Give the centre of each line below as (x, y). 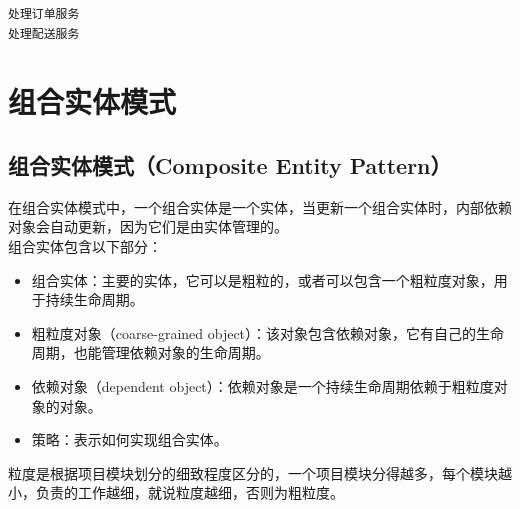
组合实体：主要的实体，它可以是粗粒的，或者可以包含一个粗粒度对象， (262, 279)
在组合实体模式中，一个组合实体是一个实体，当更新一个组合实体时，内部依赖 (260, 206)
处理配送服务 (44, 33)
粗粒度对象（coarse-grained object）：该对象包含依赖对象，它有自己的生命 (268, 332)
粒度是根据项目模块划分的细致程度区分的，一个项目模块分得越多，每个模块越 (260, 472)
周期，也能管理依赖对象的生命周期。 (150, 352)
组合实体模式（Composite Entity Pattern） (230, 164)
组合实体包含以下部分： (85, 245)
